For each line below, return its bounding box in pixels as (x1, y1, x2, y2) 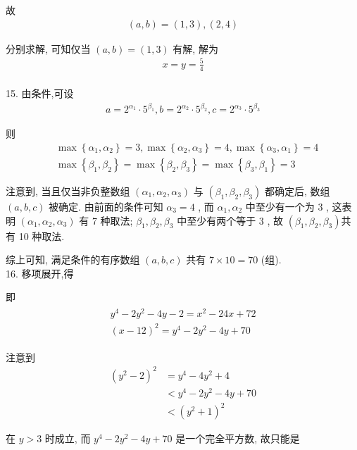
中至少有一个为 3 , (245, 199, 329, 213)
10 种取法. (18, 228, 65, 243)
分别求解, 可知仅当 (6, 41, 91, 56)
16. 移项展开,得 (6, 265, 74, 280)
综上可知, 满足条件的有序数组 (6, 252, 140, 267)
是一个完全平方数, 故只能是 (175, 431, 300, 446)
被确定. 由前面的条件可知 (49, 199, 163, 213)
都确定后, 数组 (264, 183, 330, 198)
